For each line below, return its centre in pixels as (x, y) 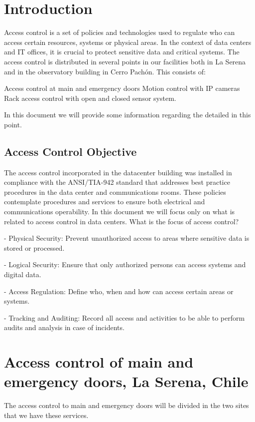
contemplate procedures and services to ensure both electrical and (105, 202)
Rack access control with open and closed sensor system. (90, 98)
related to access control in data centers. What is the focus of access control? (122, 221)
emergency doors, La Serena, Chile (126, 381)
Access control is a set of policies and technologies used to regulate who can (120, 32)
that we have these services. (46, 415)
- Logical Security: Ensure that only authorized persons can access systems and (125, 264)
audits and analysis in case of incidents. (64, 327)
